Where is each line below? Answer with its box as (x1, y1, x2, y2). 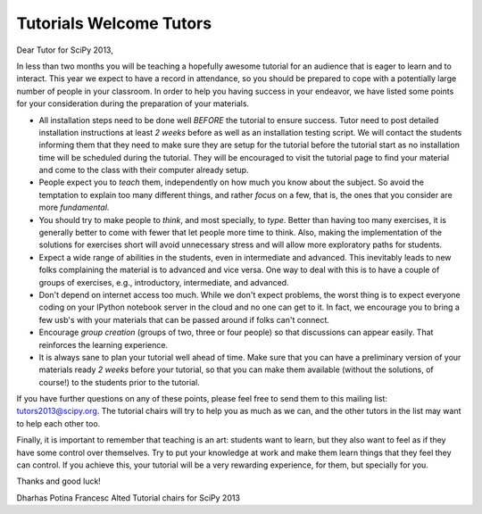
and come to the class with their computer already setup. (38, 165, 249, 176)
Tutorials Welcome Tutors (16, 13, 212, 33)
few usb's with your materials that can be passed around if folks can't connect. (38, 314, 330, 325)
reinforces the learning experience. (38, 339, 169, 350)
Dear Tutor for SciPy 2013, (16, 45, 113, 55)
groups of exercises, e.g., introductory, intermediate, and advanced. (38, 277, 289, 287)
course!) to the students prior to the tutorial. (38, 377, 200, 387)
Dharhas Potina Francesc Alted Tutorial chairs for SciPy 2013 (16, 492, 241, 503)
